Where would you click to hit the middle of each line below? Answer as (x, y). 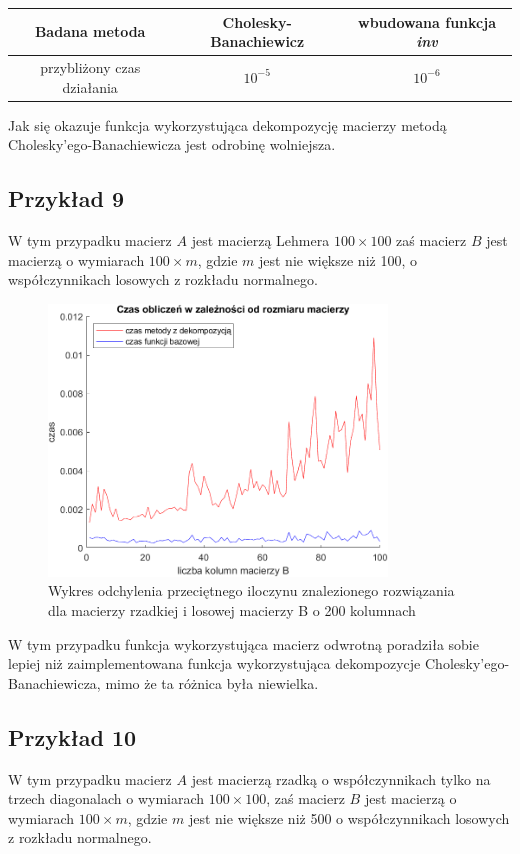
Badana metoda (90, 31)
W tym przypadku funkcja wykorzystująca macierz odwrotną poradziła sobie (243, 643)
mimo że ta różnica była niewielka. (212, 682)
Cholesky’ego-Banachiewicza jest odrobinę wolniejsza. (172, 144)
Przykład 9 (66, 198)
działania (90, 86)
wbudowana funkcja (427, 21)
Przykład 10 (72, 736)
